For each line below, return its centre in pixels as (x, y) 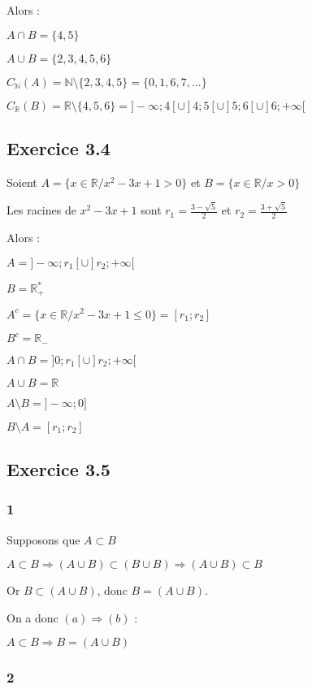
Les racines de (41, 210)
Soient (22, 182)
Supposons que (43, 539)
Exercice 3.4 (58, 147)
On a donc (32, 617)
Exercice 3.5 (58, 468)
